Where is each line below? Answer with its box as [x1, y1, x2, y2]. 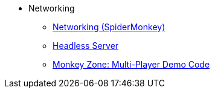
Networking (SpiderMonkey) [53, 22, 165, 32]
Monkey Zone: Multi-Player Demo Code [53, 59, 210, 69]
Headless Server [53, 40, 119, 51]
